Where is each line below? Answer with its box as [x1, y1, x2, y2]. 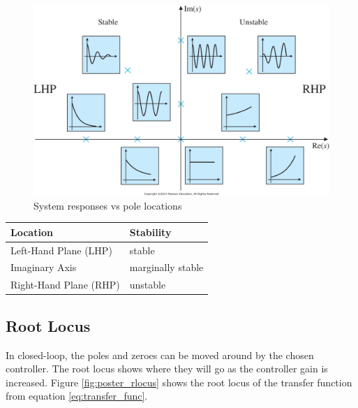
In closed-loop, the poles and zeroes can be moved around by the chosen [6, 347, 314, 362]
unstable [129, 277, 166, 292]
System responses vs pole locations [33, 198, 182, 212]
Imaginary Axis [10, 260, 77, 275]
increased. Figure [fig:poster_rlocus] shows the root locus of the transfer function [6, 374, 352, 389]
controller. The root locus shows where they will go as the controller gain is [6, 361, 328, 376]
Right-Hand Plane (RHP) [10, 277, 120, 292]
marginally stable [129, 260, 204, 275]
